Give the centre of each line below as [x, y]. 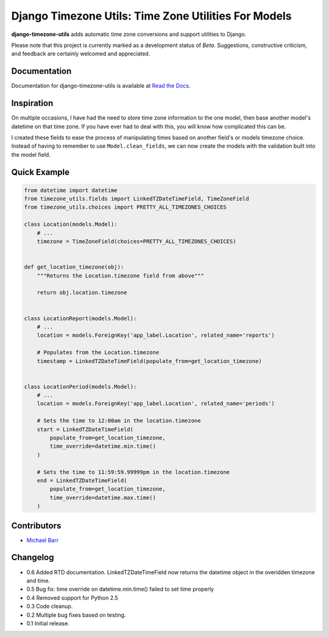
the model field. [31, 154]
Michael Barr [43, 540]
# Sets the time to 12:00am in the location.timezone [119, 421]
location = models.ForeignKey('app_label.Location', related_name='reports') [156, 335]
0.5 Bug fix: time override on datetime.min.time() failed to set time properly [120, 589]
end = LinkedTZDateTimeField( [82, 480]
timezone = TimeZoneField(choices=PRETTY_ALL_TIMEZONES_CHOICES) [136, 242]
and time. [38, 580]
